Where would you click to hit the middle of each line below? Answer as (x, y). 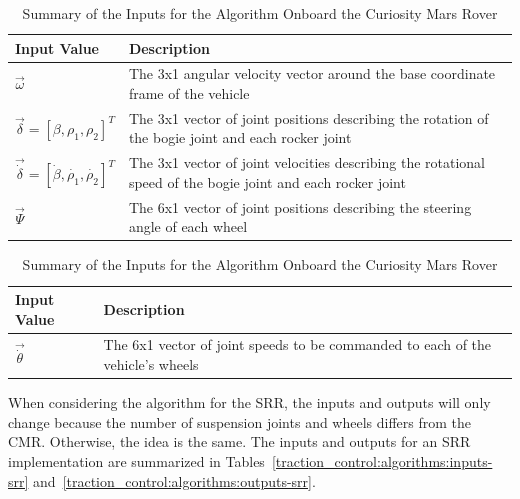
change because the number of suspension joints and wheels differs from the (240, 421)
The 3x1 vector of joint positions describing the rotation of (308, 117)
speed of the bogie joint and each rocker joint (267, 181)
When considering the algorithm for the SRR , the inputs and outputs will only (249, 402)
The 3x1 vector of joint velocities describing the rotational (306, 162)
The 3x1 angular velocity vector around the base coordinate (312, 73)
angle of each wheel (188, 226)
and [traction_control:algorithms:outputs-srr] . (174, 480)
